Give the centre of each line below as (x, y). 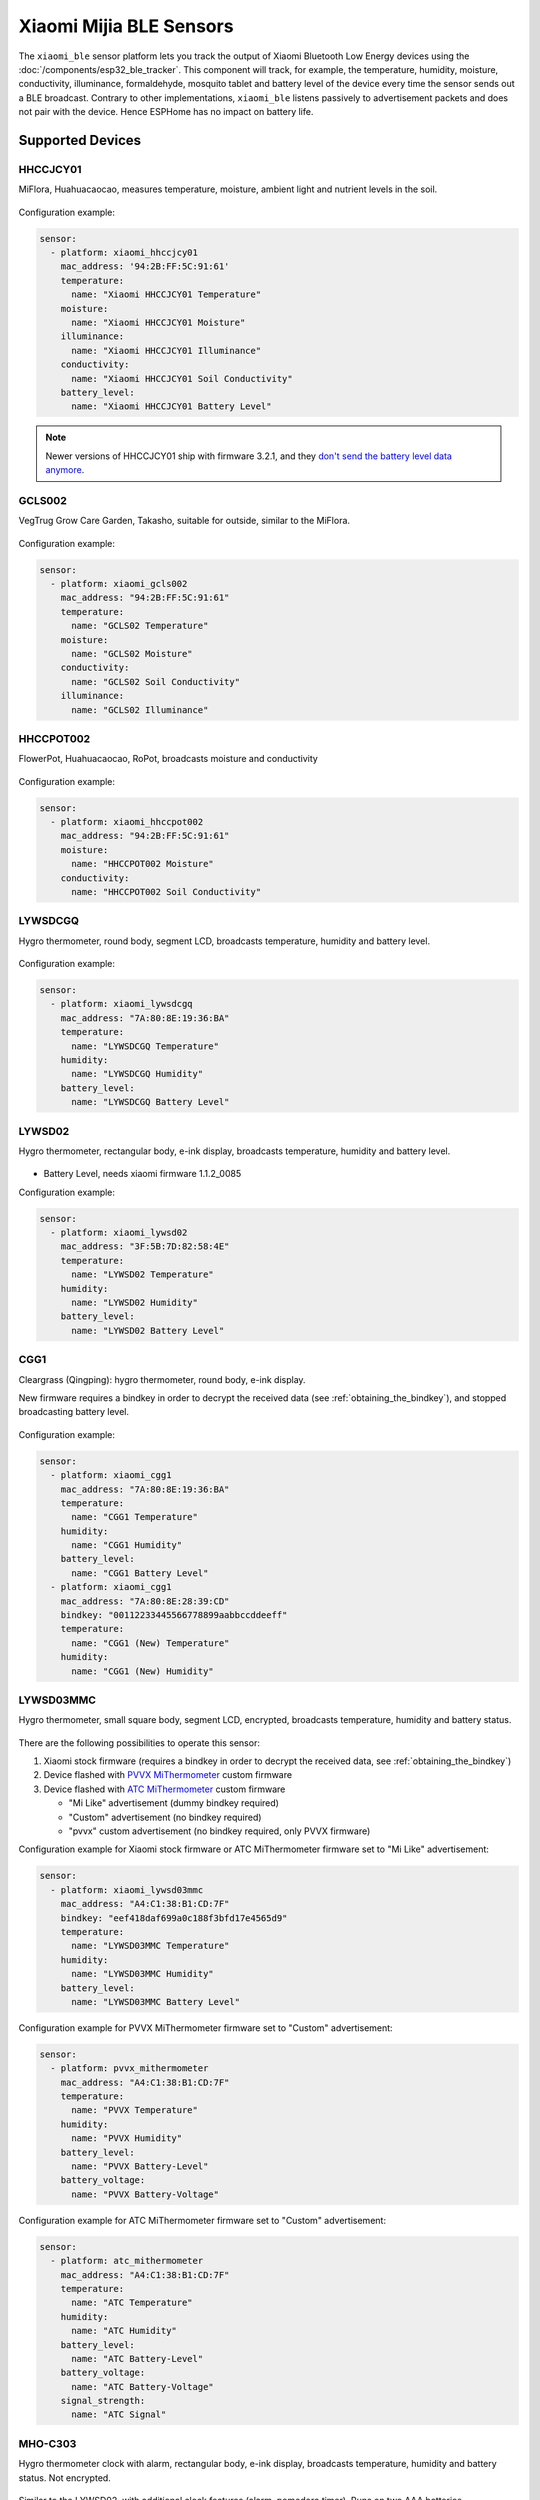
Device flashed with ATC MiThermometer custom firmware (164, 1789)
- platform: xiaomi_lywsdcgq (122, 1004)
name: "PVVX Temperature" (135, 2110)
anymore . (65, 470)
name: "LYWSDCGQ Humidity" (137, 1074)
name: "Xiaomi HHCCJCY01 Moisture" (158, 322)
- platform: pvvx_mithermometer (129, 2068)
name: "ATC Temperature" (132, 2303)
